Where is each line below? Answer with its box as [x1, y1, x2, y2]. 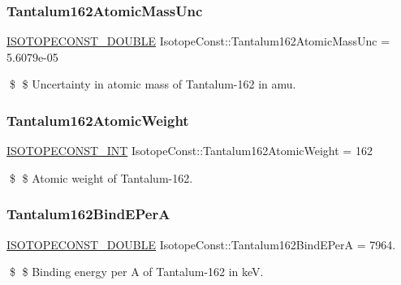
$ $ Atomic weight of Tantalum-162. [9, 169, 193, 186]
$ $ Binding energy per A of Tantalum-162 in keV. [9, 263, 264, 280]
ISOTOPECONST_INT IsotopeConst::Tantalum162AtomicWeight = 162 [6, 142, 373, 159]
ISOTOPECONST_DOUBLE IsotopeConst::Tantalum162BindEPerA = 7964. [6, 235, 396, 253]
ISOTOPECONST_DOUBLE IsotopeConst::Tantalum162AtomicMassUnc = [6, 32, 390, 50]
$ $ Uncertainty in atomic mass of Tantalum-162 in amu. [9, 76, 296, 93]
